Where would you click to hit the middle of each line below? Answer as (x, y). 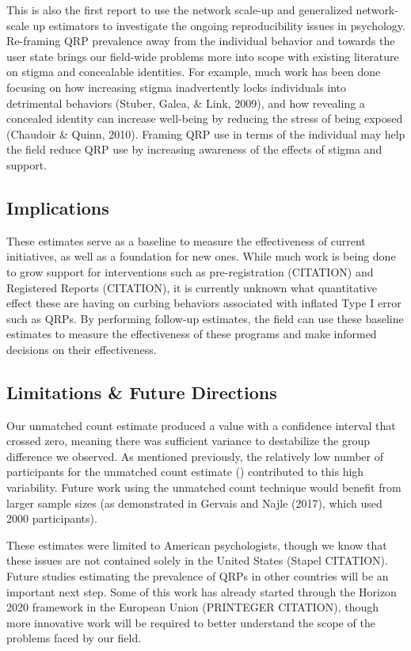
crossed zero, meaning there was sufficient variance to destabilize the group (188, 441)
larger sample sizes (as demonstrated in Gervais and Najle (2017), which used (194, 503)
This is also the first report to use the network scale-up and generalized (179, 10)
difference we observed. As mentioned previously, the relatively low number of (195, 456)
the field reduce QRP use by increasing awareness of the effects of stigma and (194, 149)
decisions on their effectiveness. (82, 349)
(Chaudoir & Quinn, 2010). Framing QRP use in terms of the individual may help (206, 133)
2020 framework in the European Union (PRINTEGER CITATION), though (193, 607)
